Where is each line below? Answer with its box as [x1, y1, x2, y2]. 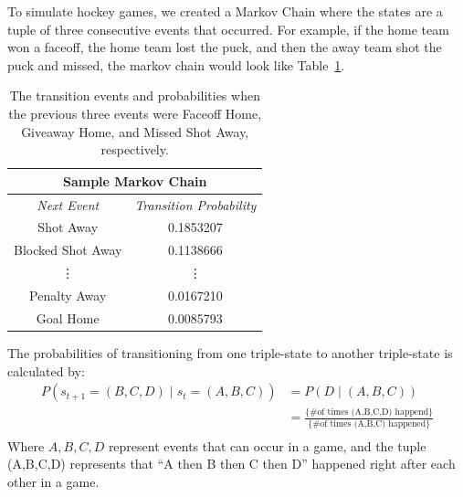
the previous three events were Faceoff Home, [8, 103, 262, 122]
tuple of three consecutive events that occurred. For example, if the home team [7, 19, 449, 38]
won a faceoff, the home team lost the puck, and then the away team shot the [7, 37, 442, 57]
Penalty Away [29, 285, 107, 304]
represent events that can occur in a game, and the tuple [108, 436, 426, 455]
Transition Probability [134, 195, 257, 214]
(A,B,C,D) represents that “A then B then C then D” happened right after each [7, 454, 456, 473]
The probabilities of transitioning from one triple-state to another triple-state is [7, 343, 453, 362]
